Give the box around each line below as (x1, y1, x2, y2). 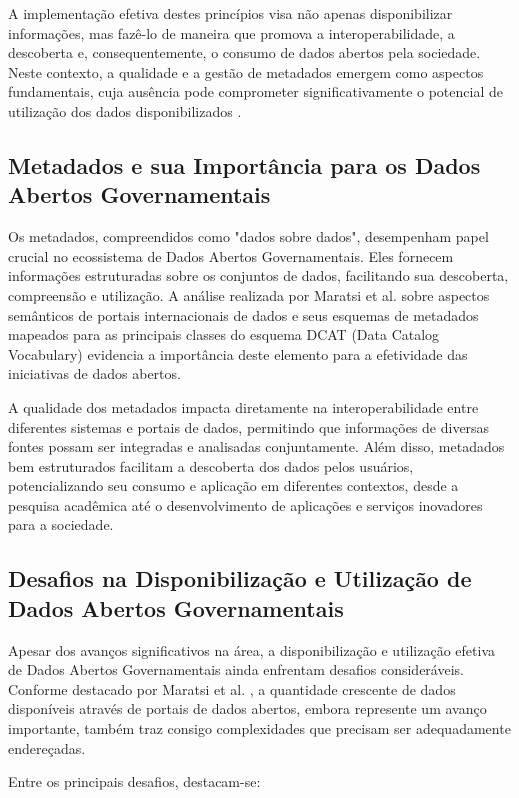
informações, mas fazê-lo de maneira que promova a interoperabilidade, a (8, 22, 455, 43)
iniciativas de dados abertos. (8, 363, 181, 384)
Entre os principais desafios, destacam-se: (8, 771, 261, 792)
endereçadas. (8, 737, 86, 758)
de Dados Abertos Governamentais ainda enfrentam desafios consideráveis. (8, 659, 464, 680)
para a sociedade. (8, 514, 114, 535)
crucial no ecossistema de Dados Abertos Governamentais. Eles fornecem (8, 245, 454, 266)
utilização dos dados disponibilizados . (8, 100, 242, 121)
